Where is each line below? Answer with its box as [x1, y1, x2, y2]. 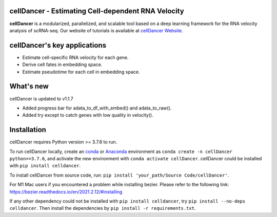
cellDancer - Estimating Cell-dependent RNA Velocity [9, 7, 184, 15]
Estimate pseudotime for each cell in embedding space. [22, 69, 141, 75]
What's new [9, 82, 49, 91]
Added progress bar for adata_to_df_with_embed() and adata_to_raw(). [22, 105, 172, 111]
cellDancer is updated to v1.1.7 [9, 95, 74, 102]
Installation [9, 125, 46, 134]
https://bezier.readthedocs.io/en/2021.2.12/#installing [9, 188, 123, 194]
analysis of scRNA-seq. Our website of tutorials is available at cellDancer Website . [9, 27, 183, 33]
